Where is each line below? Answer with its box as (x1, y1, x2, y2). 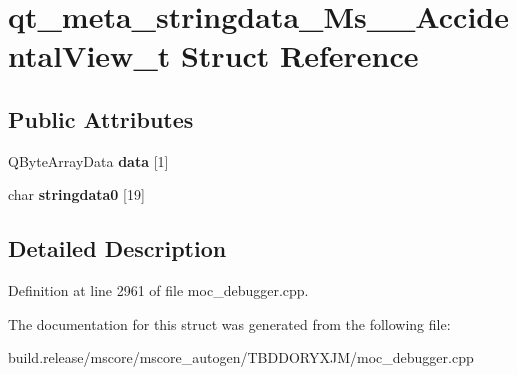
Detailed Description (8, 233, 227, 264)
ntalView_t (8, 35, 171, 76)
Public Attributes (8, 103, 194, 134)
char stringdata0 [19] (8, 184, 145, 205)
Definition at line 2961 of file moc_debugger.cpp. (8, 280, 309, 301)
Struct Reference (180, 35, 419, 76)
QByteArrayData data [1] (8, 150, 169, 171)
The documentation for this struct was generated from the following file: (8, 313, 451, 334)
